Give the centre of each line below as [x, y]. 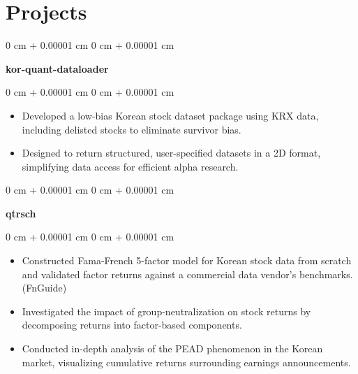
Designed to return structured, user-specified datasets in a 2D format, [171, 153]
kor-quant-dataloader [57, 68]
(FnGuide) [44, 288]
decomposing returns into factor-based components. [132, 325]
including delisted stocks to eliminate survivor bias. [132, 129]
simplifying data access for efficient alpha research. [130, 166]
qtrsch [21, 213]
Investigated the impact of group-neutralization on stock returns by [166, 311]
